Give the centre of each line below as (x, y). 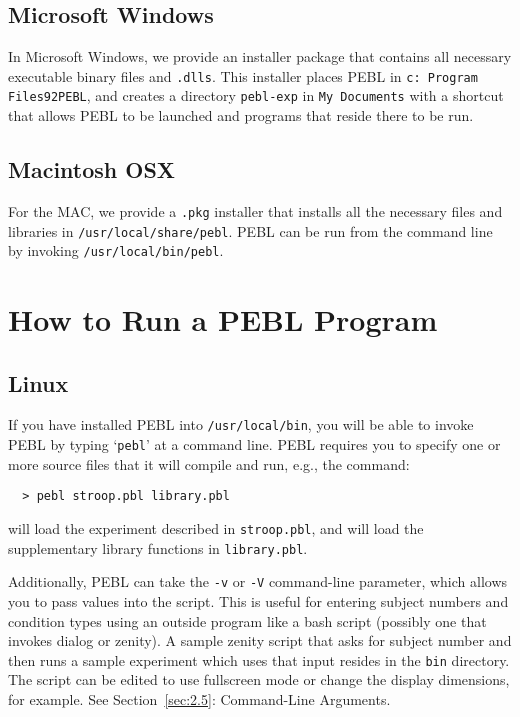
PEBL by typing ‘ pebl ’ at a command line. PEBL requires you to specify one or (254, 444)
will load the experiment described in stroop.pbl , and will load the (216, 528)
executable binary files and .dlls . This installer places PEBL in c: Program (243, 75)
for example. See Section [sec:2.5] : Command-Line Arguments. (199, 699)
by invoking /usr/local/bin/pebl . (116, 250)
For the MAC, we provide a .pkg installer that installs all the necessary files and (255, 210)
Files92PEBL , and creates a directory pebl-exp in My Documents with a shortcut (256, 95)
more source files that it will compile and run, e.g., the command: (209, 463)
